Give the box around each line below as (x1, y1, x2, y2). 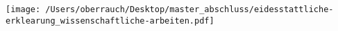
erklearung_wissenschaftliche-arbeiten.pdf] (6, 15, 214, 26)
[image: (6, 5, 41, 15)
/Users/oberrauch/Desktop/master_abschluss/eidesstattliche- (45, 5, 334, 15)
